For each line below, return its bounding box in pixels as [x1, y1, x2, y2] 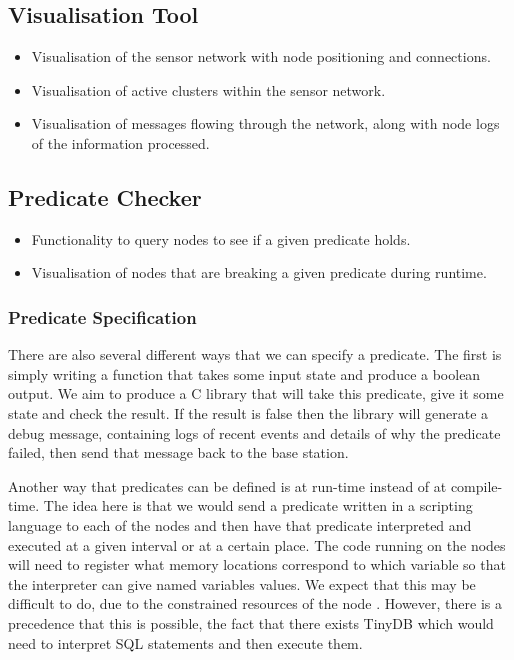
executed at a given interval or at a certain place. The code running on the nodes [8, 534, 506, 555]
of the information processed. [31, 132, 210, 153]
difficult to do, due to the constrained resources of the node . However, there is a [8, 593, 502, 614]
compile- [450, 475, 503, 496]
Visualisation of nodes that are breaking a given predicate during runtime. [31, 262, 487, 283]
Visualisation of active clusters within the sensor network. [31, 79, 386, 100]
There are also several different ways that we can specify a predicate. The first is [8, 344, 502, 365]
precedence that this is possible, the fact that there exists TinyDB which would [8, 612, 494, 633]
